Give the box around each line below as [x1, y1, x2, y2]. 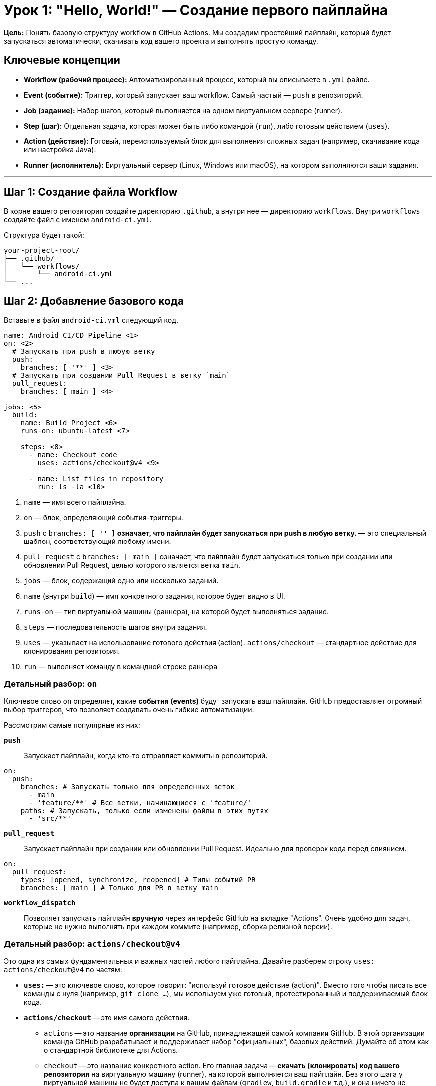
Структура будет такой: [4, 231, 84, 240]
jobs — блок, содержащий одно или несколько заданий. [24, 576, 218, 585]
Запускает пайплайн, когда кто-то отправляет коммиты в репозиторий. [24, 751, 268, 760]
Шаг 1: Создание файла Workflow [4, 186, 178, 199]
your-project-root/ [4, 246, 80, 255]
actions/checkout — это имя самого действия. [24, 1013, 190, 1022]
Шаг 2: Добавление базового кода [4, 294, 184, 307]
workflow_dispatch [4, 899, 76, 907]
